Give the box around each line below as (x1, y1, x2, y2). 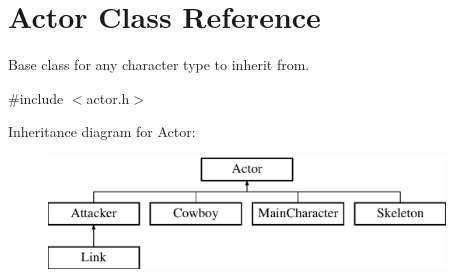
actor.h (86, 87, 130, 108)
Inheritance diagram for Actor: (8, 121, 196, 142)
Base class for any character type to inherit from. (8, 54, 310, 75)
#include (8, 87, 64, 108)
